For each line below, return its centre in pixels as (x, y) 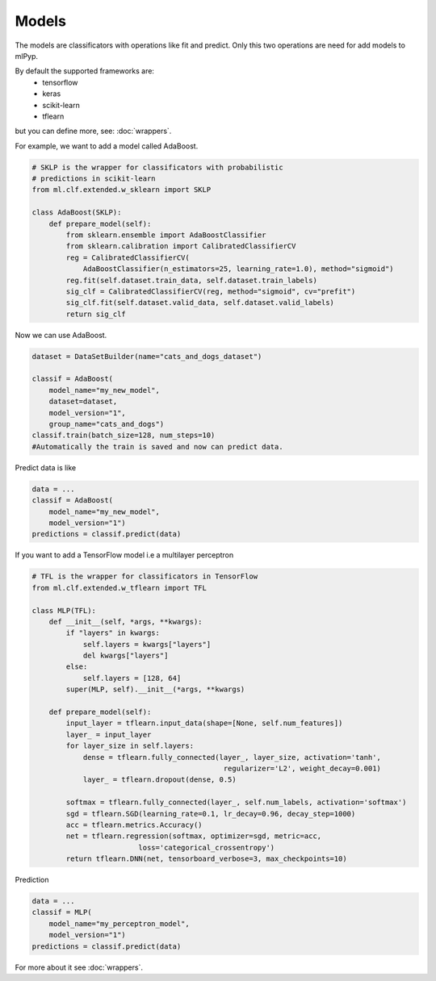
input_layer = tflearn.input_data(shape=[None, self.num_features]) (204, 723)
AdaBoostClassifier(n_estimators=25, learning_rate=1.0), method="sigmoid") (239, 269)
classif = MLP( (62, 912)
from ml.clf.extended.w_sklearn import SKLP (122, 190)
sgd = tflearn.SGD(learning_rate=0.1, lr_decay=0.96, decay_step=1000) (211, 814)
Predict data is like (46, 467)
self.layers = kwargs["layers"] (147, 644)
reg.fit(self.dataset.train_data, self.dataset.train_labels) (192, 280)
